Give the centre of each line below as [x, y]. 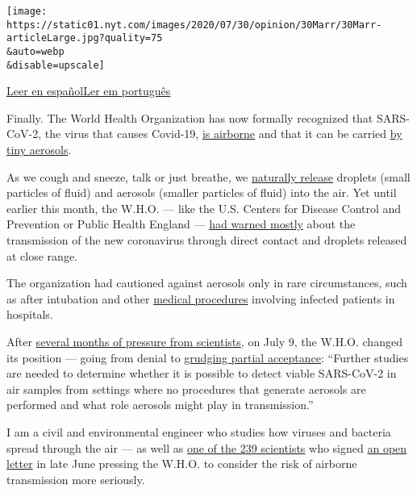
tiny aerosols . [39, 150]
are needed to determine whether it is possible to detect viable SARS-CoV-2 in [202, 373]
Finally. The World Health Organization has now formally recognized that [190, 117]
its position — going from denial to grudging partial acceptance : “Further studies [208, 357]
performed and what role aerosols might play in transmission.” [160, 405]
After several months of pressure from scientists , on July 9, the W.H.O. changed [204, 341]
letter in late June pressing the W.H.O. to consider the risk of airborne [182, 464]
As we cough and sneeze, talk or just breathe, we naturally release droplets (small [208, 176]
